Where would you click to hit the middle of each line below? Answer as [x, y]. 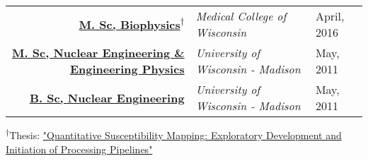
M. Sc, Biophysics [130, 24]
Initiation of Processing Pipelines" [79, 149]
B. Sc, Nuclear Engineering [107, 97]
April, [330, 16]
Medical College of [241, 16]
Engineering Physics [127, 69]
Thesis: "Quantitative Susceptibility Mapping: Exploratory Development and [176, 135]
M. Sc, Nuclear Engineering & [98, 53]
